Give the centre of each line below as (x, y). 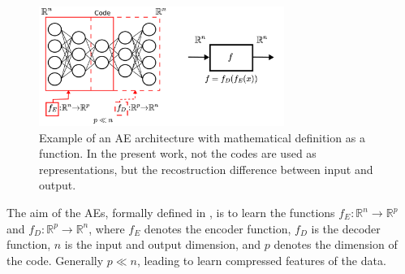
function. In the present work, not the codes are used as (178, 153)
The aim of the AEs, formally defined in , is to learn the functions (171, 212)
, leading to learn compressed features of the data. (262, 260)
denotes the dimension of (336, 244)
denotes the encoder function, (218, 228)
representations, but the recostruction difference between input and (206, 169)
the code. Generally (55, 260)
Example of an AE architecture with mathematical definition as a (202, 137)
